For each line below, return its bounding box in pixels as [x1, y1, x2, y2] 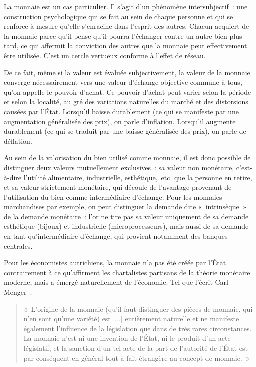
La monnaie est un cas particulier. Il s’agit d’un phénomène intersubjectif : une [4, 1, 248, 11]
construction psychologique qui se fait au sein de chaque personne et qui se [4, 11, 233, 21]
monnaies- [193, 191, 225, 202]
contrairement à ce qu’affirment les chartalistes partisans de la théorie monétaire [4, 267, 250, 277]
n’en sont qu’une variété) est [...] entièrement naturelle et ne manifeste [23, 313, 239, 324]
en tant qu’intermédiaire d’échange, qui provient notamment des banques [4, 231, 228, 241]
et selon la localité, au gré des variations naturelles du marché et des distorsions [4, 96, 248, 107]
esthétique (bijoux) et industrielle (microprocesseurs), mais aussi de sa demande [4, 221, 249, 231]
